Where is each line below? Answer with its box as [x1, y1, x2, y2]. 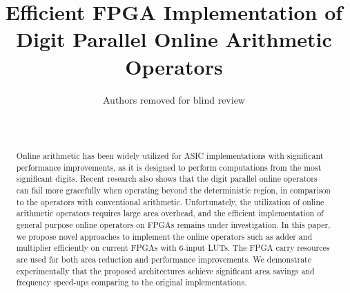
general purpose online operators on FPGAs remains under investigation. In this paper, [16, 219, 331, 231]
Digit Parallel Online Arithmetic [16, 25, 332, 53]
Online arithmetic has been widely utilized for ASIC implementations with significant [16, 150, 324, 162]
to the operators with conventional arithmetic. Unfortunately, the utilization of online [16, 196, 324, 207]
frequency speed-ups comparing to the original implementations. [16, 276, 247, 288]
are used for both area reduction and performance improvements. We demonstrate [16, 253, 312, 265]
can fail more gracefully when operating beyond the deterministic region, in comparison [16, 185, 331, 196]
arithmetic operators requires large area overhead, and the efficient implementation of [16, 207, 324, 219]
